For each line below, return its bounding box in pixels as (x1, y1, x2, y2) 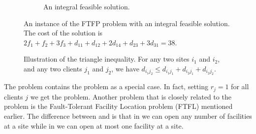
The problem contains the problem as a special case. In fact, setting (4, 81, 208, 92)
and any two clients (24, 63, 82, 73)
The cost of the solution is (24, 28, 103, 38)
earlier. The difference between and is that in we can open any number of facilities (4, 111, 252, 121)
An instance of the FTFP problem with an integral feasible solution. (24, 18, 230, 28)
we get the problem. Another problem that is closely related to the (30, 91, 231, 101)
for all (231, 81, 249, 92)
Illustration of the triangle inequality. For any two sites (24, 54, 190, 64)
